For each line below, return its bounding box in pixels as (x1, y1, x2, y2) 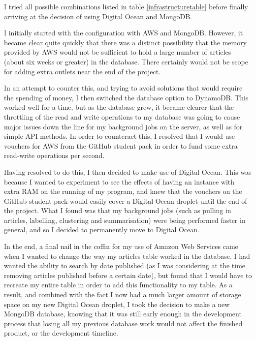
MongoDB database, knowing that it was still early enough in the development (4, 309, 242, 319)
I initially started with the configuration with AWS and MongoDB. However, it (4, 28, 243, 38)
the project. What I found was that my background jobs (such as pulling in (4, 205, 231, 216)
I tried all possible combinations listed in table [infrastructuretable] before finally (4, 1, 248, 11)
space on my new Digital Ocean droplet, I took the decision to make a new (4, 299, 230, 309)
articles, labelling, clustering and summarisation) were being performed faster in (4, 215, 246, 225)
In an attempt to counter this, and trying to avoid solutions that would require (4, 83, 243, 93)
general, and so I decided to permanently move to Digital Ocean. (4, 224, 199, 235)
